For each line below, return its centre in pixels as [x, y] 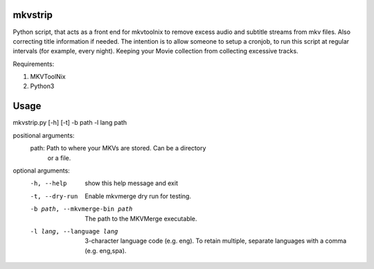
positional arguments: [44, 135]
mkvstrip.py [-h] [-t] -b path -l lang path [70, 123]
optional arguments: [42, 171]
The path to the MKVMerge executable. [141, 218]
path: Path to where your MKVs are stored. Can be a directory [118, 148]
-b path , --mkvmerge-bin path [81, 209]
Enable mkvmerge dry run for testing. [138, 196]
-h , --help [48, 183]
